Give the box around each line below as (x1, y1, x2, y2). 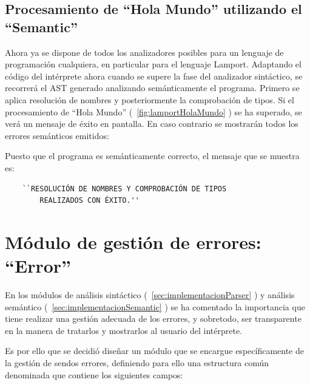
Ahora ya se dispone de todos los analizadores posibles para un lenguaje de (5, 46, 284, 58)
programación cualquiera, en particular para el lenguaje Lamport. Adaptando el (5, 58, 302, 70)
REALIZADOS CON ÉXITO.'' (39, 196, 140, 205)
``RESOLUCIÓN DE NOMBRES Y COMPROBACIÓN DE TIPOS (22, 184, 227, 193)
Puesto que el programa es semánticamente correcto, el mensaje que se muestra (5, 149, 300, 162)
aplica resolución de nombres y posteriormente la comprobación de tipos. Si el (5, 93, 294, 106)
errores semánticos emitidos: (5, 129, 109, 141)
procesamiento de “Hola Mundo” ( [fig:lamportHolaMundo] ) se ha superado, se (5, 105, 302, 118)
